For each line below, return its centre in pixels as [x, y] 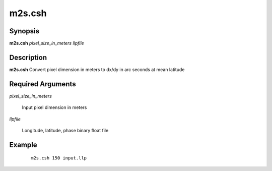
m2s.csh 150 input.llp [59, 158]
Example [23, 145]
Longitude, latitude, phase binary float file [65, 131]
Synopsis [24, 31]
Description [28, 57]
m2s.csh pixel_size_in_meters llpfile [47, 43]
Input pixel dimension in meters [54, 107]
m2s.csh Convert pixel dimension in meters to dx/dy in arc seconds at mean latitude [97, 69]
